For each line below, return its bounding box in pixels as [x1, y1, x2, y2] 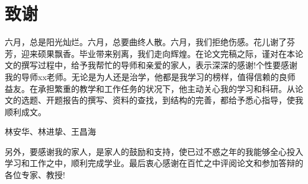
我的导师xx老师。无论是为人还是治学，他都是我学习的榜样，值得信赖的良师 [5, 70, 296, 83]
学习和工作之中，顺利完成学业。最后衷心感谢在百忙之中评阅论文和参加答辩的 [5, 157, 303, 169]
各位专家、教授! [5, 169, 65, 181]
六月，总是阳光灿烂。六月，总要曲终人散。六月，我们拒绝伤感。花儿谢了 [5, 36, 287, 48]
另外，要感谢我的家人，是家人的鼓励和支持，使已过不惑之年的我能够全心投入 [5, 145, 303, 157]
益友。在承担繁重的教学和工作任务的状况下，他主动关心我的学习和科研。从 [5, 82, 295, 94]
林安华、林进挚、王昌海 [5, 125, 96, 138]
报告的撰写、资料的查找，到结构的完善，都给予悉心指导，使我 [62, 94, 303, 106]
